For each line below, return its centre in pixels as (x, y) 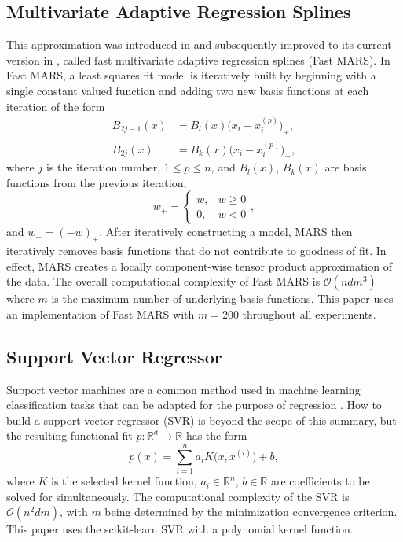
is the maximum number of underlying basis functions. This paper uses (222, 299)
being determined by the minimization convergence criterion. (251, 512)
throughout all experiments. (309, 313)
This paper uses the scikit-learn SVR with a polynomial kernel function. (180, 529)
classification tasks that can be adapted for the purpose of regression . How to (194, 405)
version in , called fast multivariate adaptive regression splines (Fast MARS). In (198, 59)
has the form (216, 435)
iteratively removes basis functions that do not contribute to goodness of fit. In (196, 251)
